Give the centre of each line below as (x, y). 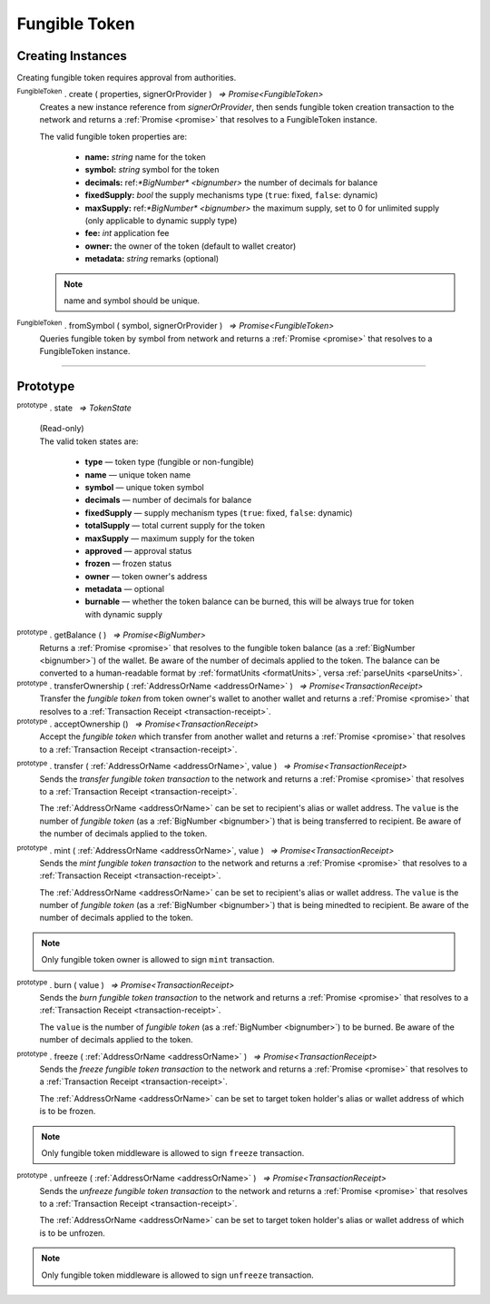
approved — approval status (138, 550)
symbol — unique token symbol (144, 487)
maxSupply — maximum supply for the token (170, 538)
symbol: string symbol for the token (152, 170)
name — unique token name (137, 474)
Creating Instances (72, 56)
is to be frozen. (68, 1111)
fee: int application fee (127, 233)
